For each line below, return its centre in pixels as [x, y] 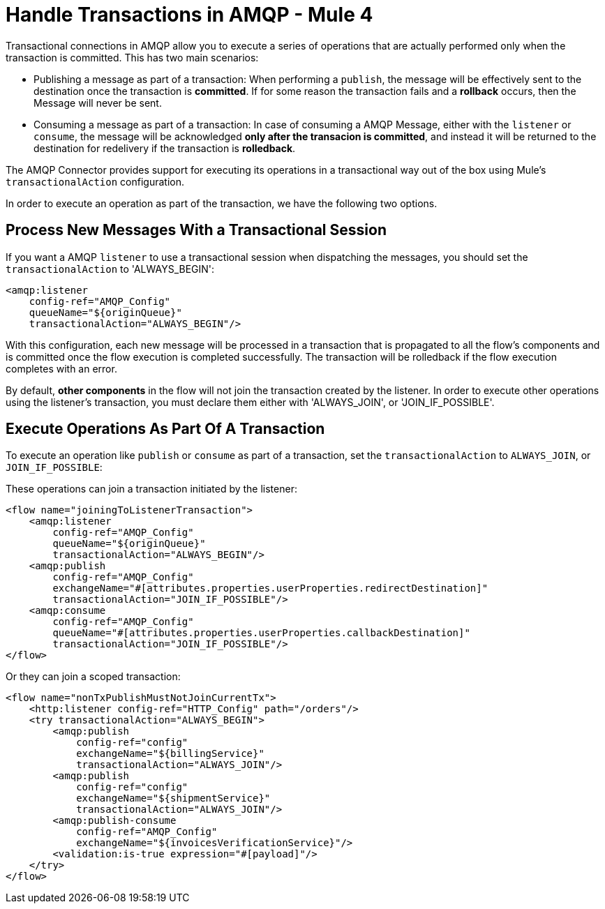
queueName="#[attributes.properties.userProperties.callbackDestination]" [261, 633]
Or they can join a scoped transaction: [93, 677]
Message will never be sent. [98, 103]
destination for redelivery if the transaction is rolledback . [165, 148]
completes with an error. [61, 368]
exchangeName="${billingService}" [170, 754]
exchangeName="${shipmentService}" [173, 798]
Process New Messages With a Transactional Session [196, 230]
